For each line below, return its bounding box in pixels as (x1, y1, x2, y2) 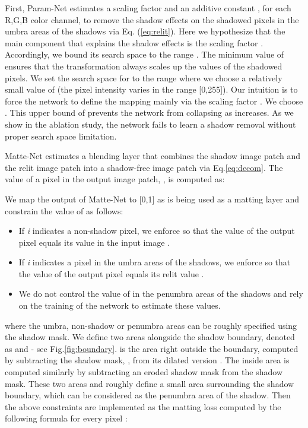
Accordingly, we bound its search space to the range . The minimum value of (5, 48, 284, 61)
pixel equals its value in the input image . (18, 236, 170, 248)
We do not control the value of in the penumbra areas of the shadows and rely (18, 287, 303, 300)
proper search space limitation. (5, 129, 117, 142)
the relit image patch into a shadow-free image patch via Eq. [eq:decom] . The (5, 161, 283, 173)
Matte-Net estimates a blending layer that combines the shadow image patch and (5, 150, 301, 162)
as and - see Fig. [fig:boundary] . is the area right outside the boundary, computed (5, 342, 299, 354)
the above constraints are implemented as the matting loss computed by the (5, 400, 281, 413)
